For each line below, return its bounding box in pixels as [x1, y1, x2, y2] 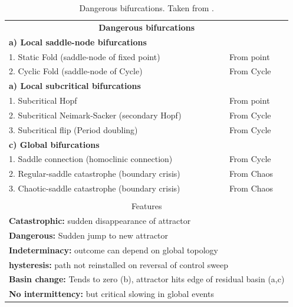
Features [131, 200, 162, 212]
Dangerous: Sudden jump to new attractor [9, 229, 169, 241]
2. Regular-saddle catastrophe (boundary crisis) [9, 167, 180, 180]
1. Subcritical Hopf [9, 94, 77, 107]
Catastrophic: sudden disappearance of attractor [9, 214, 191, 227]
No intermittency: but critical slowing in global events [9, 288, 214, 300]
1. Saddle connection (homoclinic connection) [9, 153, 173, 165]
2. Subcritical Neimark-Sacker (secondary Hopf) [9, 108, 182, 121]
